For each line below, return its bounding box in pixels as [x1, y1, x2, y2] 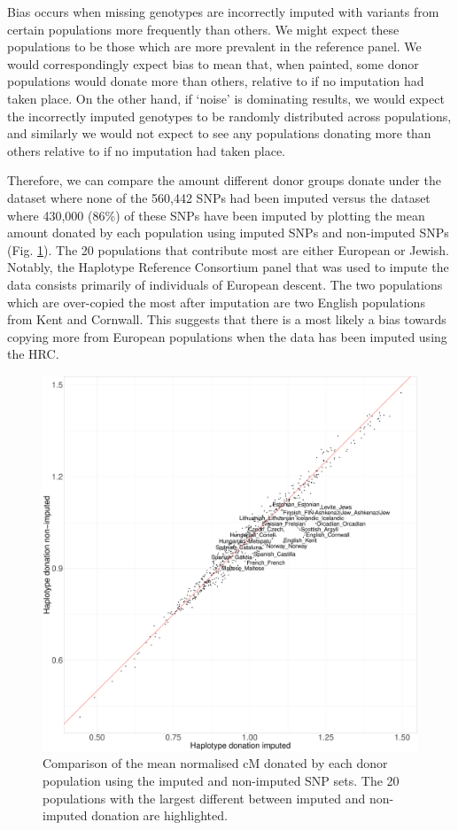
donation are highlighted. [91, 806, 228, 825]
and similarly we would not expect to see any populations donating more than [7, 124, 431, 143]
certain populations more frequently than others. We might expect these [7, 19, 400, 38]
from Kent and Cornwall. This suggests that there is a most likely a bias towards [7, 310, 446, 329]
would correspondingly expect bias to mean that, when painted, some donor [7, 54, 419, 73]
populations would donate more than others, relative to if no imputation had [7, 72, 424, 90]
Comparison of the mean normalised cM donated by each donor [43, 754, 388, 772]
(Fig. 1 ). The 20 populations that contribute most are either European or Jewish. [7, 240, 449, 259]
